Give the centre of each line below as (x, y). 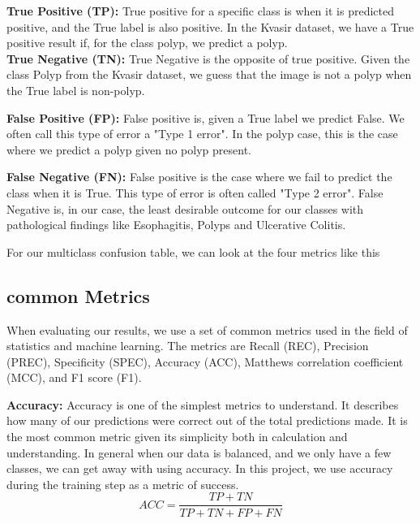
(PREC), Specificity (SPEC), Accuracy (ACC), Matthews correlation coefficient (205, 361)
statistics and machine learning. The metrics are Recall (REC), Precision (188, 346)
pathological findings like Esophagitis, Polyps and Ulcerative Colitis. (176, 225)
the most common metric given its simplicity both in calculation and (177, 437)
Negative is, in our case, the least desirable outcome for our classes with (185, 208)
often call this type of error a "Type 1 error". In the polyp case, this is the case (202, 134)
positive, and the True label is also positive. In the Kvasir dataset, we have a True (210, 26)
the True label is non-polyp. (76, 90)
